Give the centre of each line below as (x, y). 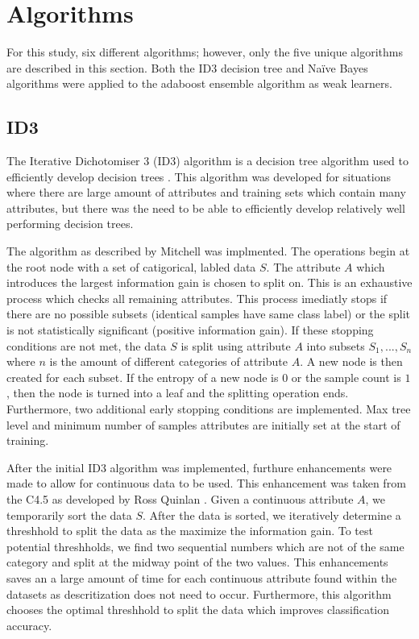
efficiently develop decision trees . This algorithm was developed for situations (199, 176)
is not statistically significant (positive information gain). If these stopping (190, 330)
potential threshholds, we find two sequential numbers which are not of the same (205, 546)
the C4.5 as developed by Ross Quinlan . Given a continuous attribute (180, 498)
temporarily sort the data (69, 515)
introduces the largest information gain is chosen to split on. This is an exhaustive (209, 282)
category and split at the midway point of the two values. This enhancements (197, 562)
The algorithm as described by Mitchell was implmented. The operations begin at (208, 251)
